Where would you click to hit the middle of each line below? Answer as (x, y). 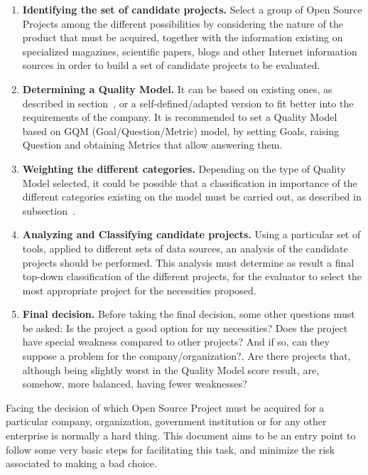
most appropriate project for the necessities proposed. (139, 290)
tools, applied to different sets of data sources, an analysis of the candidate (185, 248)
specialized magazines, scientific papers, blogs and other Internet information (190, 51)
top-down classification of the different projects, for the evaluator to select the (192, 276)
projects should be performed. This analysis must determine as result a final (188, 262)
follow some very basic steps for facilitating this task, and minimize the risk (171, 449)
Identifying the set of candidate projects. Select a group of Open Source (192, 9)
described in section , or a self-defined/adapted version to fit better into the (188, 103)
